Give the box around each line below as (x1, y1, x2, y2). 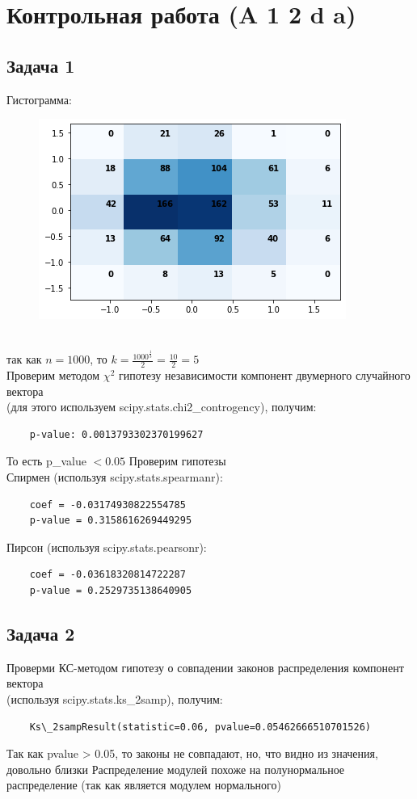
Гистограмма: (6, 90, 72, 107)
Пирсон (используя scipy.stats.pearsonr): (6, 538, 207, 555)
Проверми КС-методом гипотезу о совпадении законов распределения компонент (6, 658, 404, 675)
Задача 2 (6, 620, 75, 646)
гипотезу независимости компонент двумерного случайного (118, 367, 411, 384)
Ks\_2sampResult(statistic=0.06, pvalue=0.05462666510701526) (29, 721, 372, 733)
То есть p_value (6, 452, 86, 469)
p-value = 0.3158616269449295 (29, 515, 192, 527)
